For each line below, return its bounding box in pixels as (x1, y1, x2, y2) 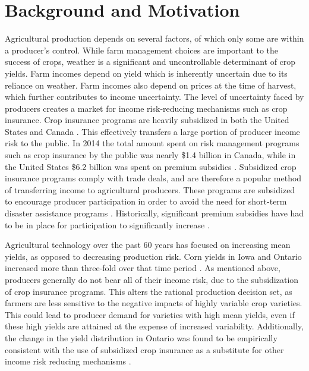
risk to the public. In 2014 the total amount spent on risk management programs (5, 137, 299, 149)
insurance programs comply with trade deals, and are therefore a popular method (5, 172, 302, 184)
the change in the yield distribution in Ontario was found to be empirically (5, 331, 278, 344)
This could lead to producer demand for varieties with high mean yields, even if (5, 308, 295, 320)
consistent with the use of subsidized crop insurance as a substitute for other (5, 343, 284, 356)
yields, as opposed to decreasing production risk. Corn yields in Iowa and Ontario (5, 250, 302, 262)
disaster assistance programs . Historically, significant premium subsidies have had (5, 207, 304, 219)
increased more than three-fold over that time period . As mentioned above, (5, 262, 280, 274)
